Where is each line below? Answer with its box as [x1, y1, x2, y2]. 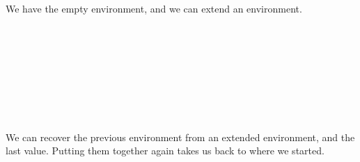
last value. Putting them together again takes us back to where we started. [6, 143, 324, 158]
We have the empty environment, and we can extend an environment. [6, 1, 302, 15]
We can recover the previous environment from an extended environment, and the [6, 129, 355, 144]
